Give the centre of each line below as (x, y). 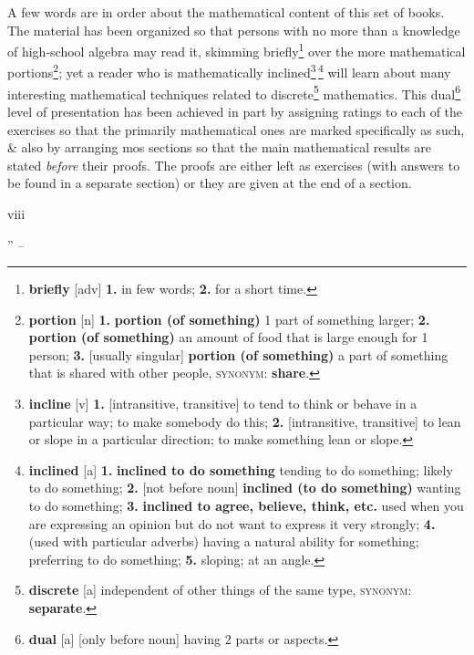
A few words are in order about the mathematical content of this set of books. (226, 12)
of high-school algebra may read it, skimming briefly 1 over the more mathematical (237, 50)
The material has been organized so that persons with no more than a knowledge (234, 30)
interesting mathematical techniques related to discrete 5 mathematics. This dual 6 (234, 92)
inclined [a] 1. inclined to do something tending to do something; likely (241, 469)
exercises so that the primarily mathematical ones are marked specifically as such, (236, 129)
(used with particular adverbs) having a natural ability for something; (224, 541)
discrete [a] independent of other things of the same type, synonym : (220, 590)
